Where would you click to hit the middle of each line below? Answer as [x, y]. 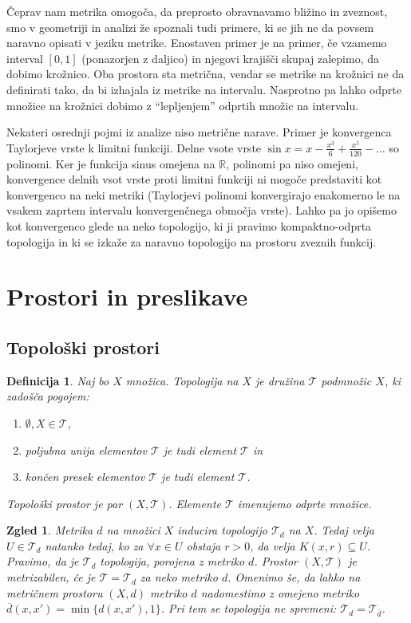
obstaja [204, 545]
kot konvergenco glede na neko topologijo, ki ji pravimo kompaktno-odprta [189, 225]
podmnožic [346, 380]
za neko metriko [179, 577]
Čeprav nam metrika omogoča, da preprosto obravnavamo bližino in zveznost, [197, 11]
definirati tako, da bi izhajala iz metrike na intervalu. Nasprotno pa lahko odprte [204, 89]
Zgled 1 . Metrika [50, 530]
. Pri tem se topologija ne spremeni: [249, 608]
